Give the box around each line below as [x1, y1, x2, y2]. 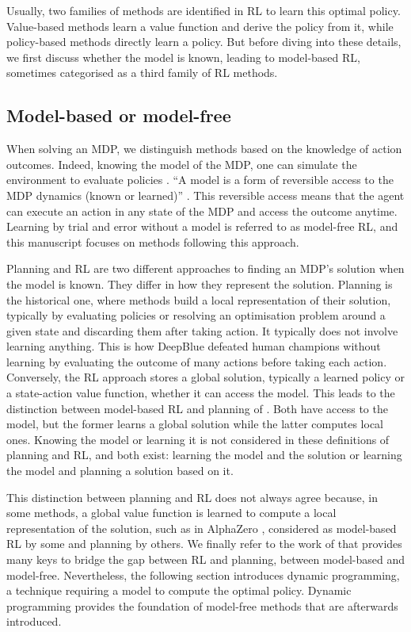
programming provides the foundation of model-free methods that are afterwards [6, 597, 398, 614]
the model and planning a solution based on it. [6, 462, 234, 479]
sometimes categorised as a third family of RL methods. [6, 64, 278, 81]
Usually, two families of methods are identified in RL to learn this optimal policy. [6, 2, 401, 18]
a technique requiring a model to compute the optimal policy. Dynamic [6, 582, 352, 599]
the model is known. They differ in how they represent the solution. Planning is [6, 275, 393, 292]
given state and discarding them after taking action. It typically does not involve [6, 322, 398, 339]
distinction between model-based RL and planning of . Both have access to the [6, 400, 388, 416]
